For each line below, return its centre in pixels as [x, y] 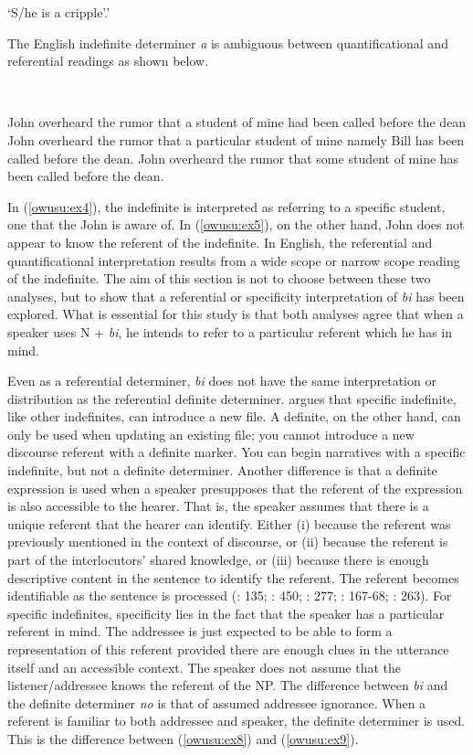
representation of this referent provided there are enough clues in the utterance [228, 649]
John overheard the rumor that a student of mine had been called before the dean [237, 122]
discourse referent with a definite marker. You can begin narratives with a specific [236, 452]
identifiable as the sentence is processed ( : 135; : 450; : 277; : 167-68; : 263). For [230, 595]
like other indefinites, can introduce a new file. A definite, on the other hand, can [234, 416]
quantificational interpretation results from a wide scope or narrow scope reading [234, 260]
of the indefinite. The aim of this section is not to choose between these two [219, 278]
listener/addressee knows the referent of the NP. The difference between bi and [228, 685]
